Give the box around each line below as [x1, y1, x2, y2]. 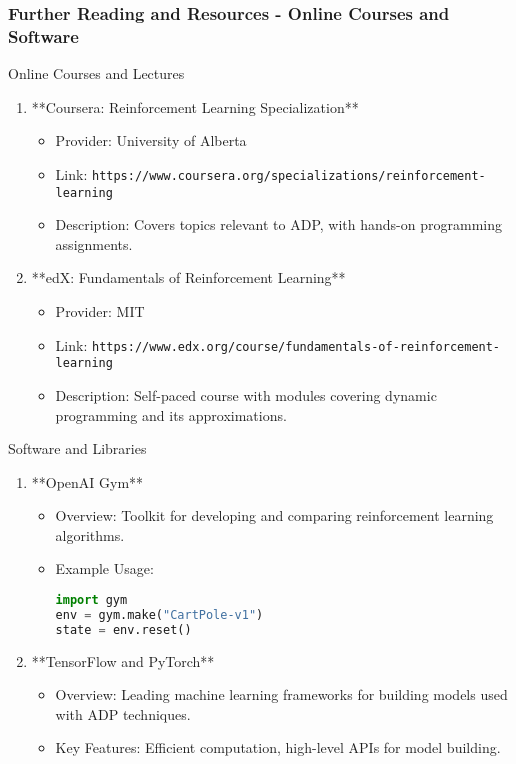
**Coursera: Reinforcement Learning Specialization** [31, 96, 359, 117]
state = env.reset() [55, 622, 192, 637]
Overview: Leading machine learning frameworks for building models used [55, 684, 508, 705]
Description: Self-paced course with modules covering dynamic [55, 384, 437, 405]
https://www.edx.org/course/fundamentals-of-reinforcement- [91, 339, 501, 354]
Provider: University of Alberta [55, 130, 247, 151]
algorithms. [55, 524, 125, 545]
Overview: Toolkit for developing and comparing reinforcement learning [55, 505, 494, 526]
